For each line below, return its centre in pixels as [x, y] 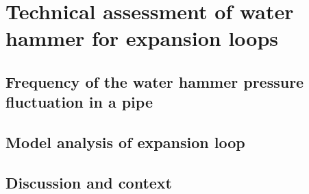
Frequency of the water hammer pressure [155, 81]
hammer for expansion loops [142, 38]
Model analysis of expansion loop [125, 142]
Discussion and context [89, 182]
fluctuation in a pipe [79, 102]
